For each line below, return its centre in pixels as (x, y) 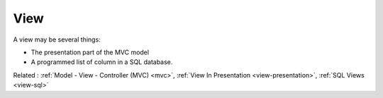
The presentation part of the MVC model (90, 52)
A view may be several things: (57, 39)
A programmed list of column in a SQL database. (102, 62)
